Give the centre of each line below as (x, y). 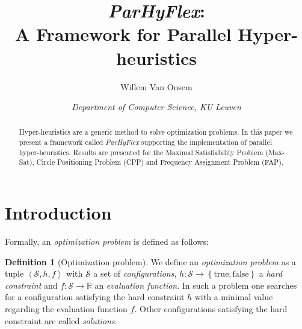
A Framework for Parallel (123, 34)
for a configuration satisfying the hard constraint (95, 297)
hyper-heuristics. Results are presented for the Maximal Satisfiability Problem (141, 152)
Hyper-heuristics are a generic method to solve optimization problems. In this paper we (156, 132)
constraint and (31, 285)
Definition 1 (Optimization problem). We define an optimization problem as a (150, 261)
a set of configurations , (135, 273)
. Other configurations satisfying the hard (211, 309)
